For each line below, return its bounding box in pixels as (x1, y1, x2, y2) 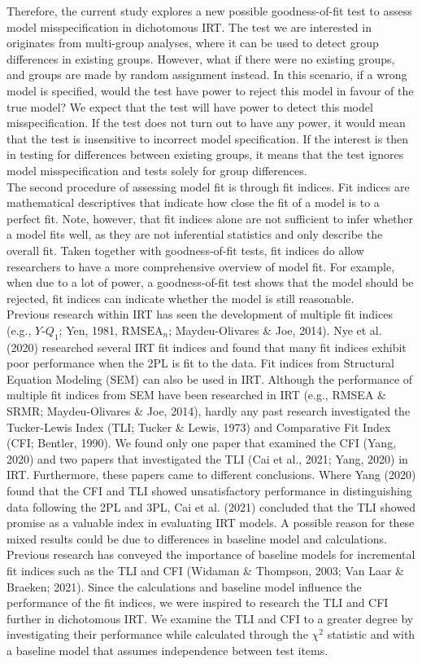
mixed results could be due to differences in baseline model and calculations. (7, 530, 387, 547)
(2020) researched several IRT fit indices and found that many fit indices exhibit (7, 338, 407, 355)
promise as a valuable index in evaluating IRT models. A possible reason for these (7, 514, 415, 531)
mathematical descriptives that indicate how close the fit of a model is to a (7, 194, 380, 211)
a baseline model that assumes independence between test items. (7, 641, 328, 658)
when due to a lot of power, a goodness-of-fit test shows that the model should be (7, 274, 414, 291)
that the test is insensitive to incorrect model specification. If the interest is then (7, 130, 409, 147)
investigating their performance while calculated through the (7, 626, 308, 643)
